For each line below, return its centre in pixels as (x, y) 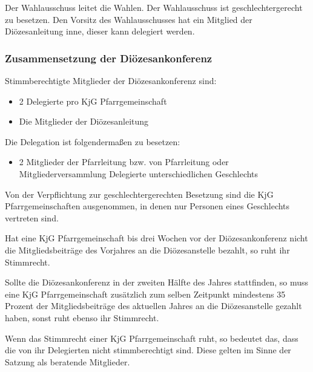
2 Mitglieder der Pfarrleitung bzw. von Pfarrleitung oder (124, 162)
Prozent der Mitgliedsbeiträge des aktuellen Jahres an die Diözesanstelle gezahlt (153, 306)
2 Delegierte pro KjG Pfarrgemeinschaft (93, 101)
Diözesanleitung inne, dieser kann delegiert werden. (100, 31)
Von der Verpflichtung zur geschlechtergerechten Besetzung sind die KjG (139, 194)
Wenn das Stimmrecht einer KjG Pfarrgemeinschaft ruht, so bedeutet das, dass (152, 338)
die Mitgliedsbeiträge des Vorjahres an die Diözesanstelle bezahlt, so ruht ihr (147, 250)
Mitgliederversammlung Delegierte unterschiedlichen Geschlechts (139, 173)
